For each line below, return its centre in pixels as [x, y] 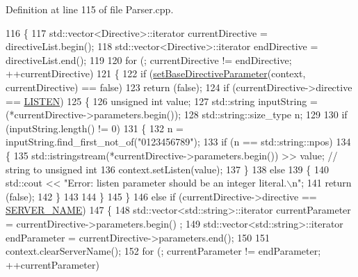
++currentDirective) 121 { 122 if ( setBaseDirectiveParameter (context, [156, 73]
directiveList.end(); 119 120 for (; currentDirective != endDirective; [149, 60]
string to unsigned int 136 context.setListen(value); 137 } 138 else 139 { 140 [167, 169]
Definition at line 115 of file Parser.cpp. [90, 9]
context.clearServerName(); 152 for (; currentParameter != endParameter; [163, 251]
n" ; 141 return [322, 183]
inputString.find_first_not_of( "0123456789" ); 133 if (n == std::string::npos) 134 [178, 142]
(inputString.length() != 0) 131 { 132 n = [95, 128]
